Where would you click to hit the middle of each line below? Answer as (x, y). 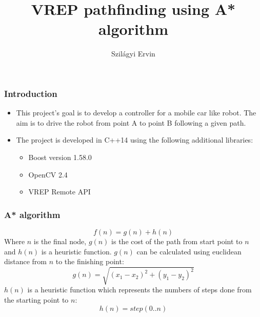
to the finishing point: (90, 261)
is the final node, (60, 241)
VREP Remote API (59, 192)
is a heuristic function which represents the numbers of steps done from (139, 290)
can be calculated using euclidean (189, 251)
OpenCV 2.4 (48, 174)
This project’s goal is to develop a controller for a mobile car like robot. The (136, 113)
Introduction (31, 93)
